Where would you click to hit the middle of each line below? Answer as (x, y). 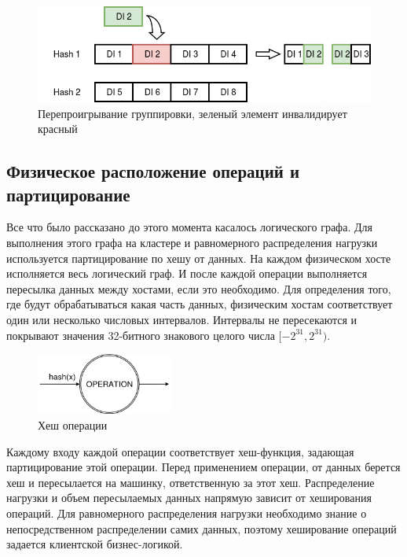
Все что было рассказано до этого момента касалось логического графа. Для (189, 227)
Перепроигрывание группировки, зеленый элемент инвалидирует (192, 113)
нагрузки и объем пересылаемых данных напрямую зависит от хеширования (189, 498)
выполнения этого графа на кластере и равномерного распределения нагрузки (192, 242)
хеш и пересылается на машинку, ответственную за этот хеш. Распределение (191, 482)
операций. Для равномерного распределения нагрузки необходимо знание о (187, 513)
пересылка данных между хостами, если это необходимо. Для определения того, (199, 288)
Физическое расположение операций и (153, 171)
